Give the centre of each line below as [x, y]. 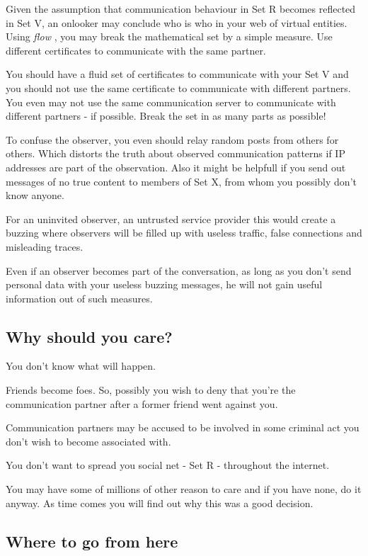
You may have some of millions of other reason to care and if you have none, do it [184, 489]
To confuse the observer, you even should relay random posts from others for [172, 139]
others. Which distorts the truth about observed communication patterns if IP [176, 153]
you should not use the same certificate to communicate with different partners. [178, 87]
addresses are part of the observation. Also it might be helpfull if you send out [176, 167]
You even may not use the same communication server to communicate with [171, 102]
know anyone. [35, 195]
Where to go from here [92, 541]
